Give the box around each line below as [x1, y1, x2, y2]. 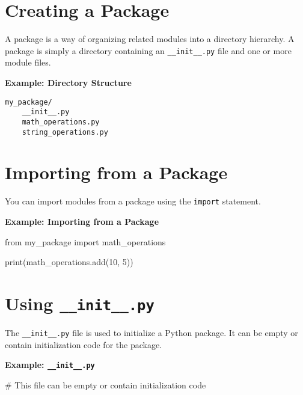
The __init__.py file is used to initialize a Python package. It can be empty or [5, 326, 298, 338]
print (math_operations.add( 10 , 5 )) [5, 256, 133, 268]
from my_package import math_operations [5, 235, 166, 248]
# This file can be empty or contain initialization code [5, 378, 206, 391]
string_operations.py [22, 127, 108, 136]
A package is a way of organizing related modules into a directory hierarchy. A [5, 32, 295, 45]
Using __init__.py [5, 290, 155, 315]
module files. [5, 56, 51, 69]
